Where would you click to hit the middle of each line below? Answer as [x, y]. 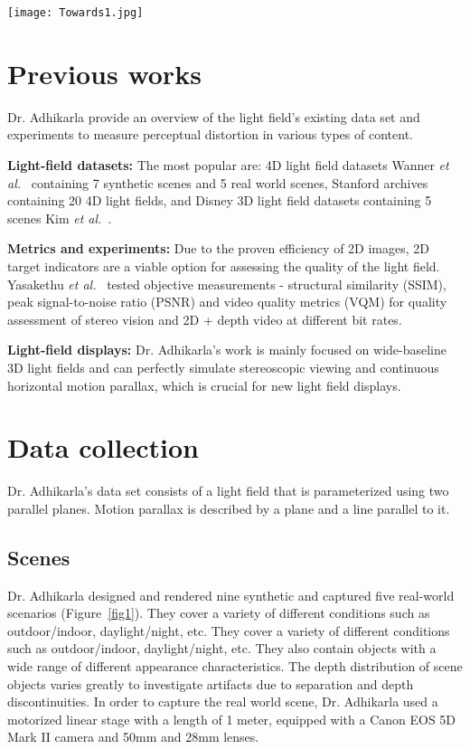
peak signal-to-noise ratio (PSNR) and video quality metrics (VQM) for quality [227, 302]
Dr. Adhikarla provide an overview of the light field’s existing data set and [214, 116]
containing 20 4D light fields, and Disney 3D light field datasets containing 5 [220, 200]
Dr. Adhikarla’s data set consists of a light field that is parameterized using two [228, 491]
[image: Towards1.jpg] [75, 13]
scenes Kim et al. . [60, 218]
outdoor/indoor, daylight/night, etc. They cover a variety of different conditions [229, 630]
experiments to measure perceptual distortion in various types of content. [210, 134]
